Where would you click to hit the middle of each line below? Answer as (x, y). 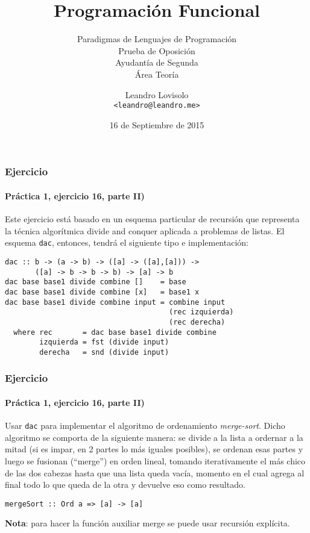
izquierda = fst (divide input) (104, 342)
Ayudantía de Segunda (157, 62)
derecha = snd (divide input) (104, 352)
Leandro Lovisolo (157, 94)
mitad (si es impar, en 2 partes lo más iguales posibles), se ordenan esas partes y (154, 449)
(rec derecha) (197, 322)
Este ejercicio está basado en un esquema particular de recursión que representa (152, 219)
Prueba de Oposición (157, 50)
